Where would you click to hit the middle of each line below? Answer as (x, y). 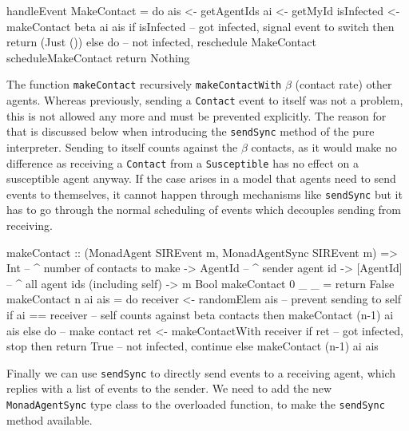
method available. (50, 419)
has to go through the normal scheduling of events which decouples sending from (204, 210)
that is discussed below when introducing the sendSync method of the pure (191, 131)
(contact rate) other (343, 84)
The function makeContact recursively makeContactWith (144, 84)
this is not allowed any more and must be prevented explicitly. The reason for (197, 115)
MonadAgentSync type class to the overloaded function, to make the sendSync (196, 404)
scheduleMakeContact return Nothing (98, 57)
